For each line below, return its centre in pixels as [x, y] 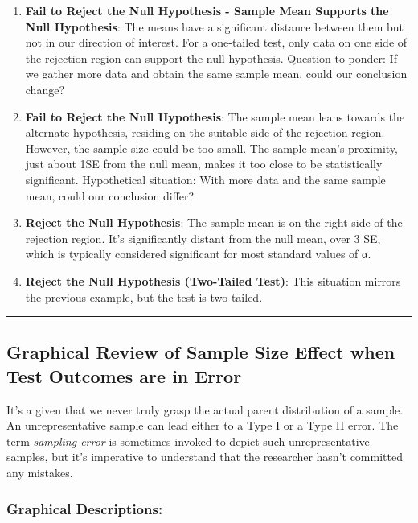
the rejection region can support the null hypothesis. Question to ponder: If [211, 58]
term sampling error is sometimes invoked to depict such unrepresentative [188, 441]
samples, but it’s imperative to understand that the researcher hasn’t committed [205, 457]
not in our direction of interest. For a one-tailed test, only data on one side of [216, 42]
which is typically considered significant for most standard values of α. [198, 254]
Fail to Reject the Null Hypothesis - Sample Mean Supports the [207, 10]
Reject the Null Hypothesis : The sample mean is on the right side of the [214, 222]
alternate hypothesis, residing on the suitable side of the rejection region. [205, 132]
